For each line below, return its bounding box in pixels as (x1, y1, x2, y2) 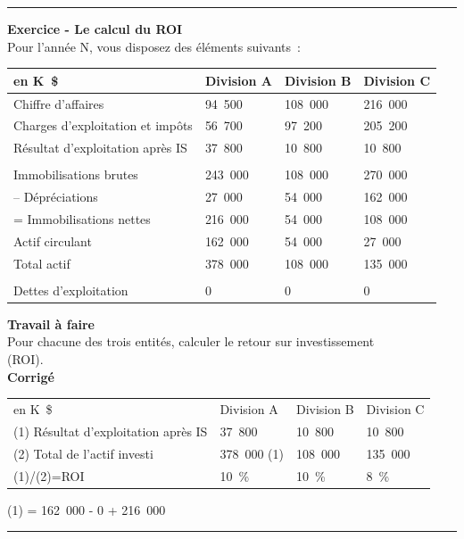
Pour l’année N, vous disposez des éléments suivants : (7, 37, 301, 55)
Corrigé (7, 367, 54, 386)
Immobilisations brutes (13, 165, 138, 184)
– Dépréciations (13, 187, 98, 206)
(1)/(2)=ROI (13, 466, 85, 485)
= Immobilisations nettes (13, 210, 151, 228)
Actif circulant (13, 231, 92, 250)
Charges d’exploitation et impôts (13, 116, 193, 135)
